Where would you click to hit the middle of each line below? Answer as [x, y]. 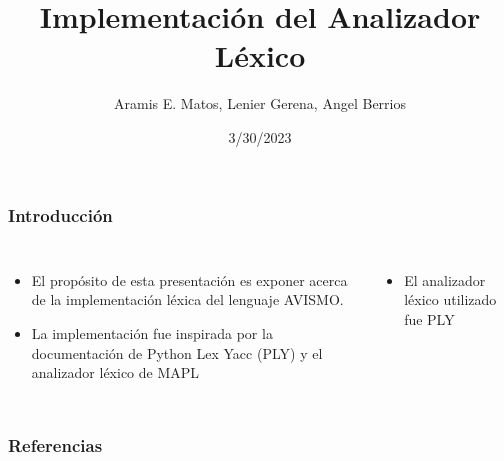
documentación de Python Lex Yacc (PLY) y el [177, 352]
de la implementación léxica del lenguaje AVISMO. [187, 299]
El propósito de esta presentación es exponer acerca [189, 279]
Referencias [55, 444]
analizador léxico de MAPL [115, 372]
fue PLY [429, 318]
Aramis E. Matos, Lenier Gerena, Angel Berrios [260, 103]
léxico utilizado [450, 299]
